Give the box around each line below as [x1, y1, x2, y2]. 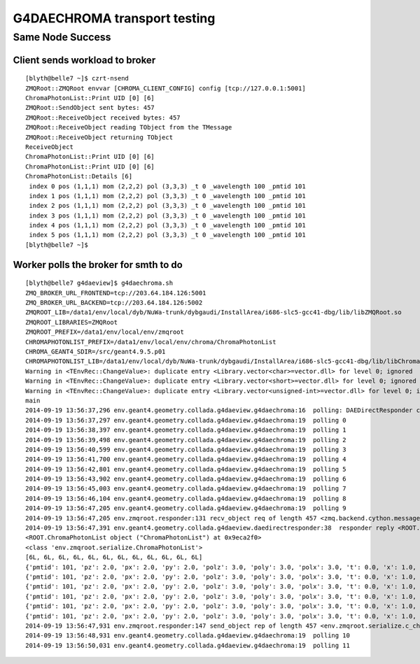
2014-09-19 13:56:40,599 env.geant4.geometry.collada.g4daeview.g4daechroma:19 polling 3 [25, 445, 346, 453]
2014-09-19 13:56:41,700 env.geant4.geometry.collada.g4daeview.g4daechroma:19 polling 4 [25, 455, 346, 463]
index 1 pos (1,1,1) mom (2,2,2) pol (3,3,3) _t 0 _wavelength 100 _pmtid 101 [29, 192, 306, 199]
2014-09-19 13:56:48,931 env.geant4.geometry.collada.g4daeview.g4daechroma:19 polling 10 [25, 632, 350, 640]
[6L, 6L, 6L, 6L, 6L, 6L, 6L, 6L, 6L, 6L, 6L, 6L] [25, 553, 203, 561]
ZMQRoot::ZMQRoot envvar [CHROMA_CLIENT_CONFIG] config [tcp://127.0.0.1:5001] [25, 84, 306, 92]
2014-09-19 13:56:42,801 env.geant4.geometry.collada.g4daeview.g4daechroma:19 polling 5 [25, 465, 346, 473]
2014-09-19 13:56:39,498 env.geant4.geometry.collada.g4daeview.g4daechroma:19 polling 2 [25, 436, 346, 444]
